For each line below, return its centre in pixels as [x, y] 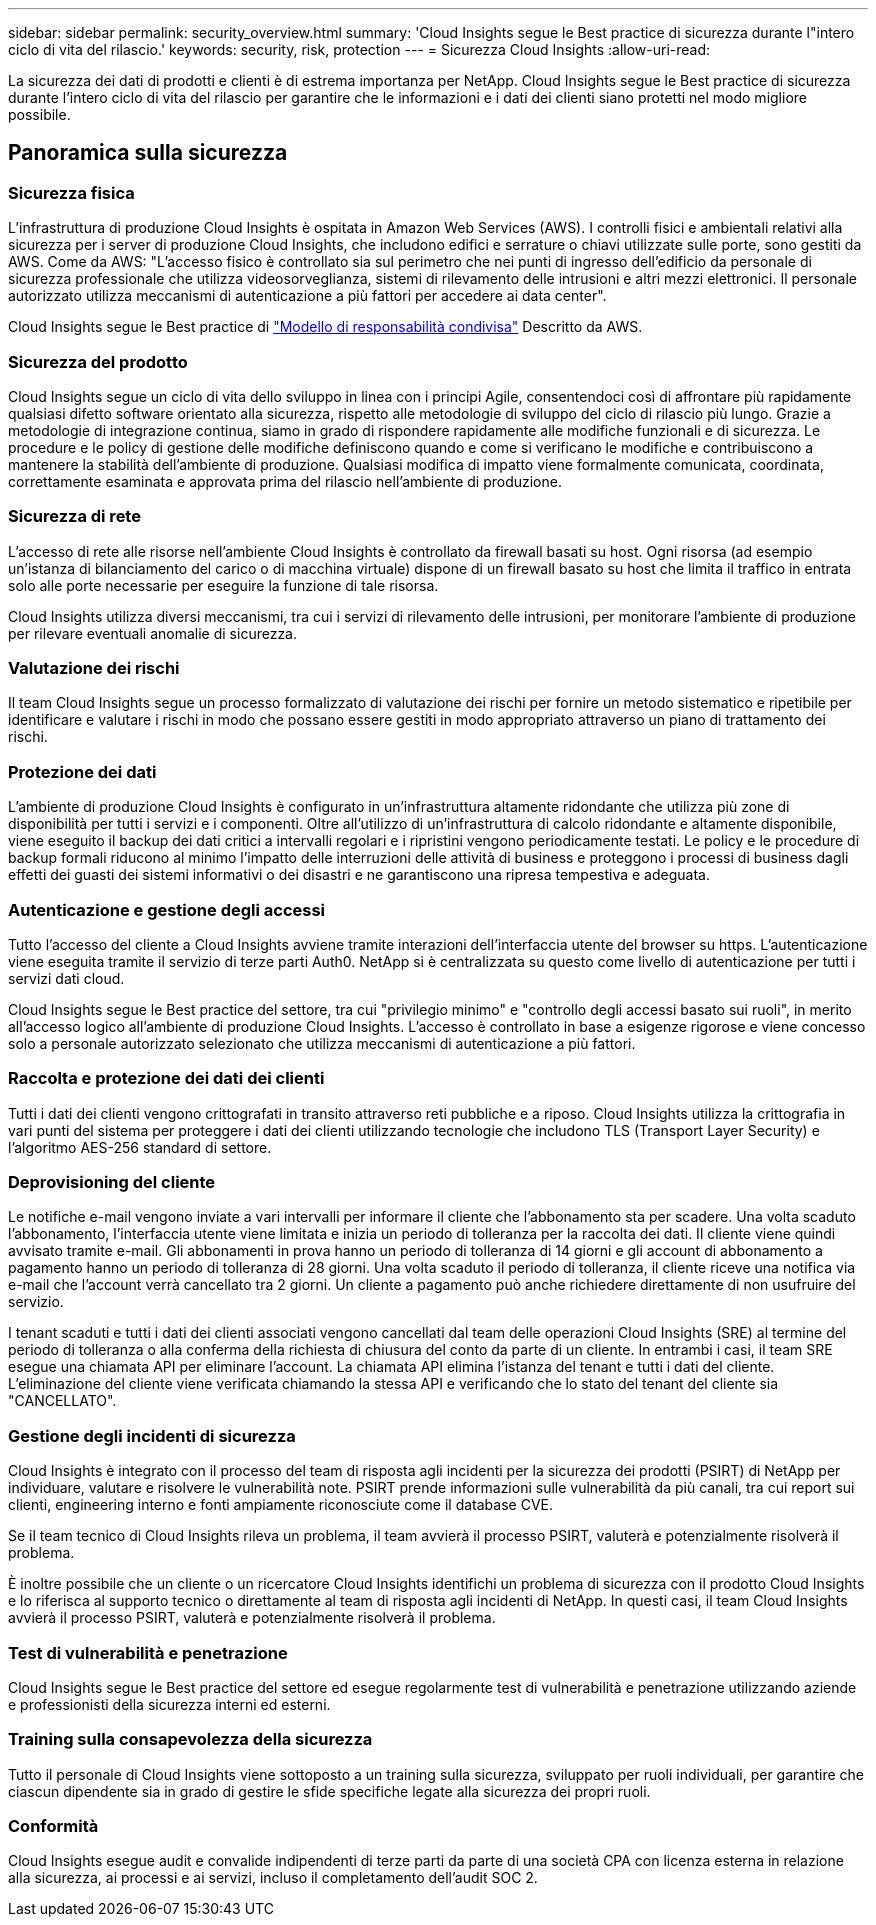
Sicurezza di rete [74, 516]
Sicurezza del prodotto [98, 361]
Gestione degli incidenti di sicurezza [152, 1435]
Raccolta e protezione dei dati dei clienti [166, 1078]
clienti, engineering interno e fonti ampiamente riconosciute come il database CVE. [281, 1505]
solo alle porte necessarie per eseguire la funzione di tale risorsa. [223, 585]
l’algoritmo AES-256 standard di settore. [140, 1147]
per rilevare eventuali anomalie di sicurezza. [153, 633]
